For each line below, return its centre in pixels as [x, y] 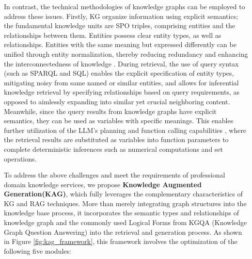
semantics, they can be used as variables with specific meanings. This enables [119, 121]
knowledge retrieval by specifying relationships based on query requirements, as [122, 92]
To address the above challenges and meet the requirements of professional [115, 175]
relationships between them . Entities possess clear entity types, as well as [113, 35]
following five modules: [38, 251]
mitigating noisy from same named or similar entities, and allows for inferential [121, 82]
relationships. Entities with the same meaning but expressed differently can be [120, 44]
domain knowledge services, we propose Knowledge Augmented [103, 184]
